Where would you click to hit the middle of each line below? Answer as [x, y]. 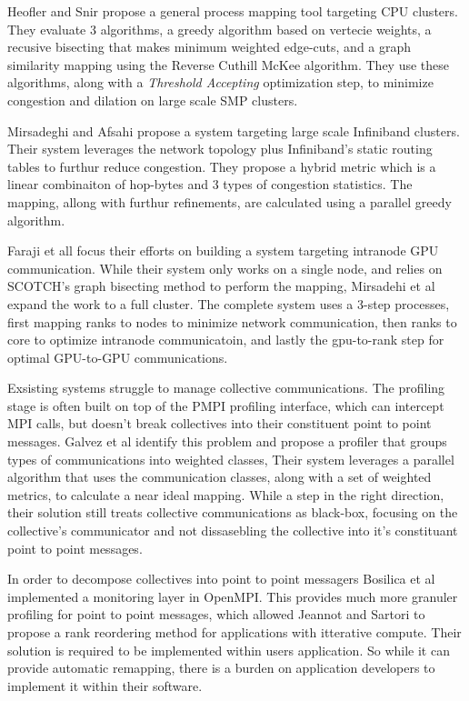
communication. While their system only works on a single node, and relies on [225, 268]
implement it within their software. [105, 685]
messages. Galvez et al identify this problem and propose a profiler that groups [227, 441]
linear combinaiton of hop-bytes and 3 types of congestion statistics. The [210, 184]
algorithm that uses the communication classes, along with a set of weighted [220, 477]
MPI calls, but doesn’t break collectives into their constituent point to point [220, 423]
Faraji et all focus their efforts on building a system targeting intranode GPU [223, 250]
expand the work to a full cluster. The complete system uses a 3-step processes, [229, 303]
